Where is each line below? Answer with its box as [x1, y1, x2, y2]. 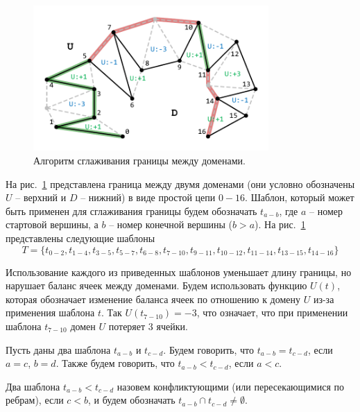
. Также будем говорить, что [55, 356, 175, 370]
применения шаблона [6, 305, 95, 320]
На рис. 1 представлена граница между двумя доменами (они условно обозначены [6, 176, 355, 191]
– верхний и [15, 190, 67, 205]
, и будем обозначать [88, 393, 175, 407]
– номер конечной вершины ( [109, 217, 232, 232]
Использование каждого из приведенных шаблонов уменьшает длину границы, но [6, 264, 352, 279]
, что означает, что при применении [196, 305, 348, 320]
